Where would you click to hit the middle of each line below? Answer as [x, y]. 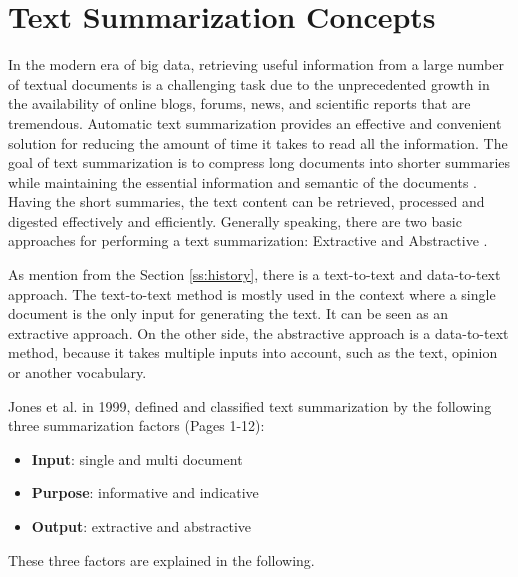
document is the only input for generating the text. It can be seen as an [228, 313]
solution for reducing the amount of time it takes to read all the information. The [258, 142]
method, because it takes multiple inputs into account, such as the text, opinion [253, 352]
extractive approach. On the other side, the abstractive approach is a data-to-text [258, 332]
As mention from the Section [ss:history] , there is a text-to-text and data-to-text [254, 274]
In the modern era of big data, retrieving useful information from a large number [256, 64]
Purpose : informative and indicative [145, 492]
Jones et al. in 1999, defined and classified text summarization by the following [250, 405]
